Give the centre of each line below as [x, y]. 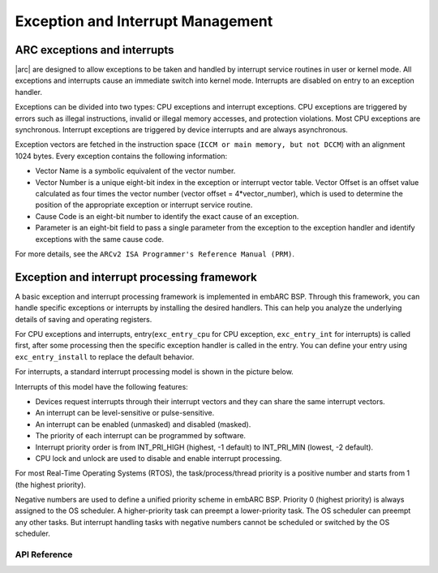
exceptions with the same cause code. [100, 239]
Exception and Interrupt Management [144, 21]
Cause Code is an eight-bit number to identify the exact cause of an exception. [167, 216]
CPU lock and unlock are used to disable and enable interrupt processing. [159, 458]
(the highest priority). [51, 485]
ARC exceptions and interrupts [94, 50]
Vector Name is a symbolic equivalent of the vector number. [135, 171]
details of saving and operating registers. [84, 319]
